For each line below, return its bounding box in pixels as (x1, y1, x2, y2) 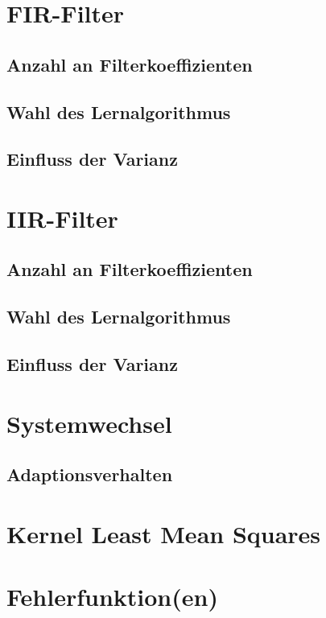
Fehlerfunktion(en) (6, 580, 218, 613)
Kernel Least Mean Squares (6, 517, 321, 550)
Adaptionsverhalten (6, 462, 173, 487)
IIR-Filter (6, 201, 118, 234)
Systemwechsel (6, 406, 172, 439)
